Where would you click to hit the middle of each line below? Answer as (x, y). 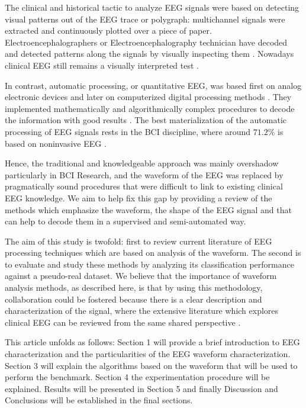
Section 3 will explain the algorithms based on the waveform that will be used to (151, 365)
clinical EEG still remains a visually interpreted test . (102, 65)
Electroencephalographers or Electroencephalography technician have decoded (146, 42)
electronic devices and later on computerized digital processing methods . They (148, 97)
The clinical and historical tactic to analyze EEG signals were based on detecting (152, 7)
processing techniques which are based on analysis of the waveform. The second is (153, 253)
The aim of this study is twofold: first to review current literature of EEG (138, 241)
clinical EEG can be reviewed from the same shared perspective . (123, 322)
